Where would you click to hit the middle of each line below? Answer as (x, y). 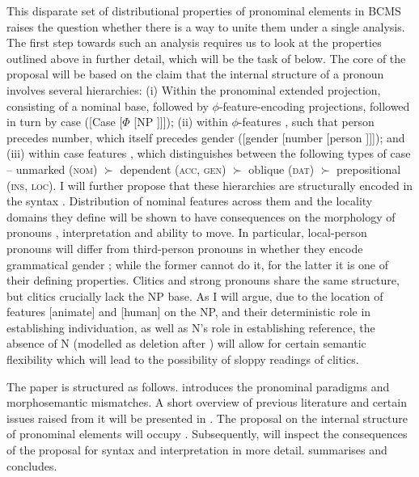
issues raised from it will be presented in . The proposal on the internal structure (207, 418)
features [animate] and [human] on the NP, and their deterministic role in (189, 312)
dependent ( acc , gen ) (173, 169)
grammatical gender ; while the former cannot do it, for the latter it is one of (198, 264)
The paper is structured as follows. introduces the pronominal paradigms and (198, 386)
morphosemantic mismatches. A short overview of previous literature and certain (207, 402)
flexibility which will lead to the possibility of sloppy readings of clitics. (183, 359)
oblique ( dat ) (281, 169)
